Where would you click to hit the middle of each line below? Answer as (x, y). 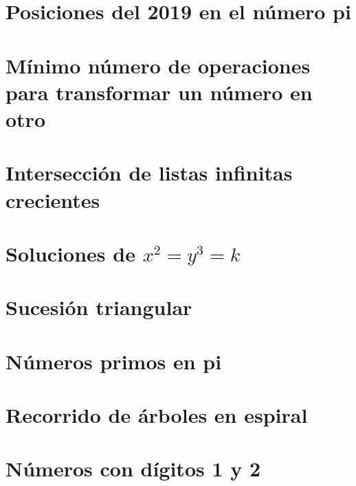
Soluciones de (70, 253)
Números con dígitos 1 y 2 (133, 468)
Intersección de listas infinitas (149, 173)
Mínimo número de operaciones (158, 65)
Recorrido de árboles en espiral (157, 415)
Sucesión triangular (99, 307)
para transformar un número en (159, 92)
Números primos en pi (114, 361)
